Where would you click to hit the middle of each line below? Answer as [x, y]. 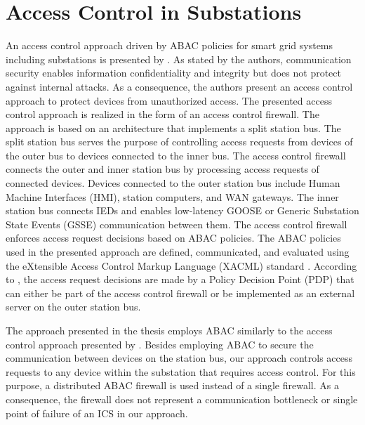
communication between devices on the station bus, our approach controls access [179, 358]
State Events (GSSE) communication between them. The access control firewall [177, 224]
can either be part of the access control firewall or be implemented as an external [180, 293]
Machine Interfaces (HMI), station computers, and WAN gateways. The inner [172, 196]
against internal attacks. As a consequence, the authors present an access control [179, 86]
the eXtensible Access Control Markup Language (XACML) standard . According [181, 265]
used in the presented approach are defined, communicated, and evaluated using [178, 252]
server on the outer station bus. [73, 307]
